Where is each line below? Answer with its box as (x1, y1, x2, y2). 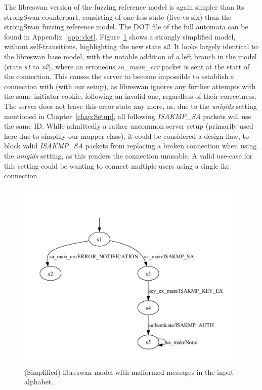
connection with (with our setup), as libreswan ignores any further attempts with (4, 81, 256, 91)
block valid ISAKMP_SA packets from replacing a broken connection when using (4, 140, 257, 151)
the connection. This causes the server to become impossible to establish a (4, 71, 234, 82)
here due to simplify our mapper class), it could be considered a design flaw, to (4, 130, 249, 141)
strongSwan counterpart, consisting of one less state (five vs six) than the (4, 11, 232, 22)
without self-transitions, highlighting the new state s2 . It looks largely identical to (4, 41, 258, 52)
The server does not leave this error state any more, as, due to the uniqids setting (4, 100, 257, 111)
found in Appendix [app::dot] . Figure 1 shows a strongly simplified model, (4, 31, 236, 42)
